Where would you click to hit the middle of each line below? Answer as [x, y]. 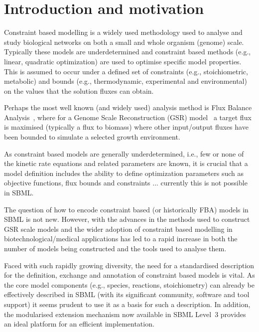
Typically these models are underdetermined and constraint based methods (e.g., [128, 52]
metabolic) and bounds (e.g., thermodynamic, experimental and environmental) [126, 81]
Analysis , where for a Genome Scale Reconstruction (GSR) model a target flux [128, 117]
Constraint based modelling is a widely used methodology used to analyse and [123, 32]
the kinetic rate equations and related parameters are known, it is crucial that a [126, 163]
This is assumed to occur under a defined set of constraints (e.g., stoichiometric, [126, 71]
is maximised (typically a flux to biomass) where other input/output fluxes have [126, 127]
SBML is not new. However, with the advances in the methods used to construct [127, 219]
